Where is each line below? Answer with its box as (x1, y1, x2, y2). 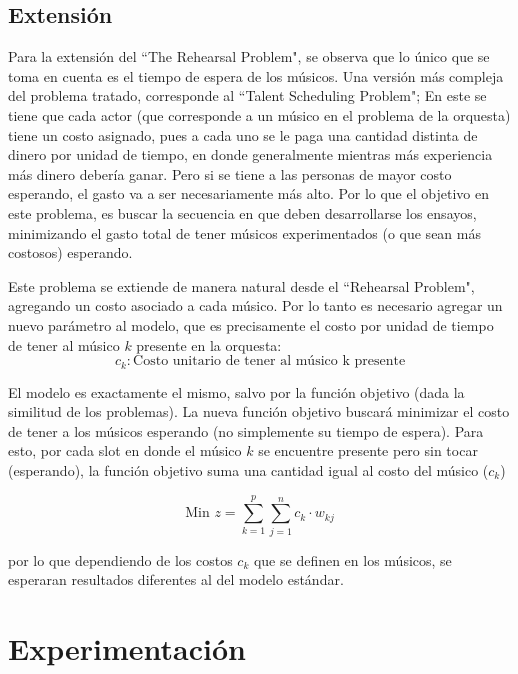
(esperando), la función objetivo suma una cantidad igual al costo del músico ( (8, 459, 489, 480)
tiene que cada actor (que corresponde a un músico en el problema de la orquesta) (8, 104, 511, 125)
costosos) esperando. (8, 242, 133, 263)
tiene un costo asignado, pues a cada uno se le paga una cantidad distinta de (8, 124, 478, 145)
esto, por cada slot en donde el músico (8, 440, 242, 461)
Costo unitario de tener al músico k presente (133, 354, 406, 369)
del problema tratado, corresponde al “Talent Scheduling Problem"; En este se (8, 85, 487, 106)
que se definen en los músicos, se (253, 549, 452, 570)
